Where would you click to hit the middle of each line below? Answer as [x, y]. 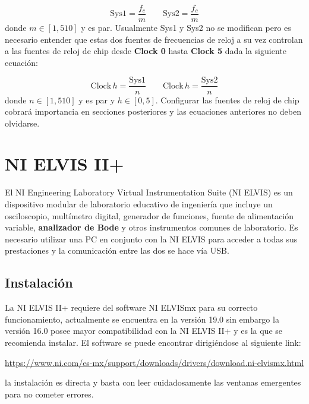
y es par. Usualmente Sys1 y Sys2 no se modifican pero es [186, 28]
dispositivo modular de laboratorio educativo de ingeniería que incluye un [139, 204]
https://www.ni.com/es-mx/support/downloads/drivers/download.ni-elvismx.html [154, 362]
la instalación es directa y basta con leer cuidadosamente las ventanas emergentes [153, 382]
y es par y [97, 100]
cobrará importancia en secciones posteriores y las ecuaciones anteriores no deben [153, 111]
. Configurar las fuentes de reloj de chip [227, 100]
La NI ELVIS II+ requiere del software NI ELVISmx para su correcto [131, 307]
